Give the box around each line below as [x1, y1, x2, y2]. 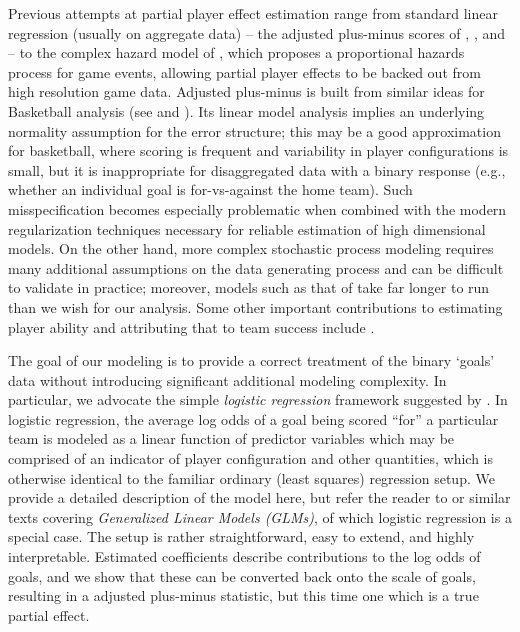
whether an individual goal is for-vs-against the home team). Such [8, 179, 413, 200]
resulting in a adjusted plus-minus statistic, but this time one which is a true [8, 585, 479, 606]
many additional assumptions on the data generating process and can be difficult [8, 257, 504, 278]
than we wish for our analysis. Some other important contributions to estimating [8, 296, 503, 317]
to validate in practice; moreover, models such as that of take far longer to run [8, 277, 490, 298]
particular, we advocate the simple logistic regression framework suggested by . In [8, 389, 508, 410]
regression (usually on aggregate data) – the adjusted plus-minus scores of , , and [8, 22, 505, 43]
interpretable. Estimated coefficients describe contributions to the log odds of [8, 546, 481, 567]
